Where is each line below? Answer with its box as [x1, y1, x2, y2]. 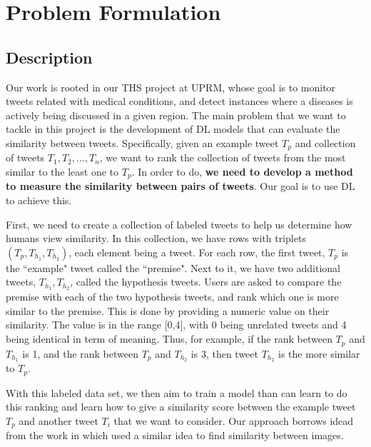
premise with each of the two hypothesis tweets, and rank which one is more [6, 289, 339, 304]
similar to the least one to [6, 164, 119, 179]
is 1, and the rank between [22, 346, 138, 361]
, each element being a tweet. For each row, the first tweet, [68, 244, 325, 259]
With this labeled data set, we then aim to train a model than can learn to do [6, 385, 347, 400]
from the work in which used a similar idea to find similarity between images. [6, 428, 344, 443]
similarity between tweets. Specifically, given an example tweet [6, 135, 279, 150]
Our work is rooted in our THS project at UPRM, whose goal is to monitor [6, 79, 336, 94]
